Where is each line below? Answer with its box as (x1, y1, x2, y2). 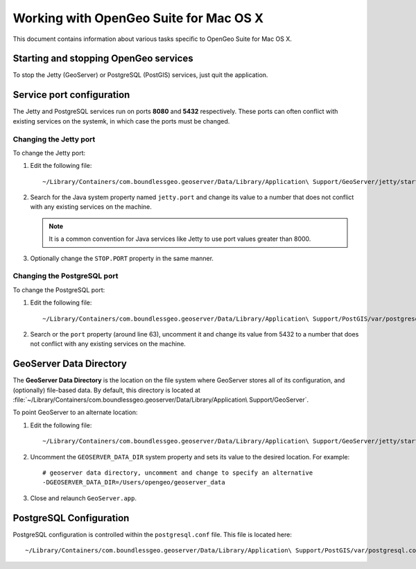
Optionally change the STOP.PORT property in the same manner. (30, 254, 214, 262)
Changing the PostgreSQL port (12, 271, 119, 281)
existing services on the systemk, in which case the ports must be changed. (12, 117, 230, 125)
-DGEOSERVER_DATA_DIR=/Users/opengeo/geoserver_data (42, 479, 225, 486)
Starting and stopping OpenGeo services (12, 53, 193, 65)
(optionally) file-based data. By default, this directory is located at (12, 386, 201, 394)
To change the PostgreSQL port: (12, 285, 105, 294)
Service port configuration (12, 89, 130, 101)
